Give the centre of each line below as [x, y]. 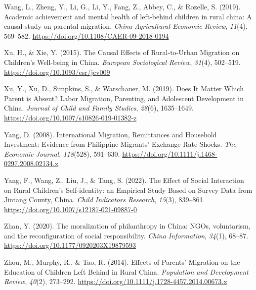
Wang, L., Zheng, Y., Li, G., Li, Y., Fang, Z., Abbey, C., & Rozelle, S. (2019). [122, 6]
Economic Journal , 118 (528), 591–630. [62, 153]
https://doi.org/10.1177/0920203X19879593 [70, 245]
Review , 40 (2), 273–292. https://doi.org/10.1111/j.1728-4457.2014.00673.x [116, 281]
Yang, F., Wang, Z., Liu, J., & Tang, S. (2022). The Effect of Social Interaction [124, 180]
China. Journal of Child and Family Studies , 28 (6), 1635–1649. [99, 108]
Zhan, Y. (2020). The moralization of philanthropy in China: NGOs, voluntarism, [127, 226]
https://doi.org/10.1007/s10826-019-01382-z [70, 117]
